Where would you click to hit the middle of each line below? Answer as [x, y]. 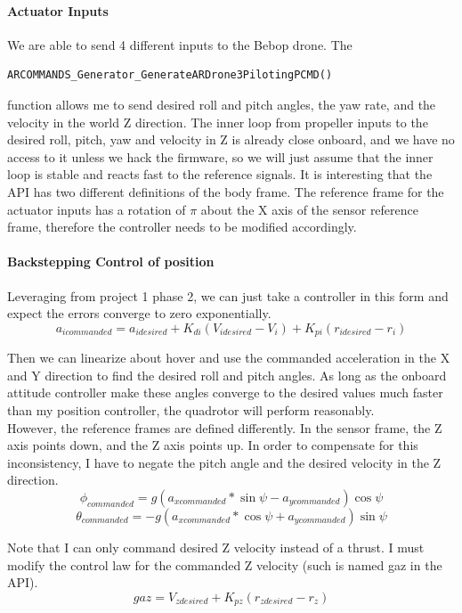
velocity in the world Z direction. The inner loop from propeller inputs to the [218, 122]
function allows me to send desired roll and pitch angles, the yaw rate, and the [222, 104]
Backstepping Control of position [111, 262]
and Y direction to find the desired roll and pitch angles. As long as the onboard [227, 375]
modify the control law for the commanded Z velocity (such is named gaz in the [225, 564]
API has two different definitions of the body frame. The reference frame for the [226, 191]
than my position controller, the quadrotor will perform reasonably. [191, 409]
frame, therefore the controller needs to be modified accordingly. [182, 227]
